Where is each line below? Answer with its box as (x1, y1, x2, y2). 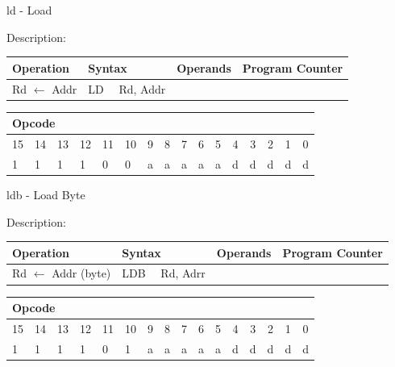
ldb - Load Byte (6, 186, 85, 202)
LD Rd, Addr (88, 80, 166, 97)
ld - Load (6, 2, 52, 18)
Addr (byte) (52, 265, 111, 282)
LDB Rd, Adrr (122, 265, 206, 282)
